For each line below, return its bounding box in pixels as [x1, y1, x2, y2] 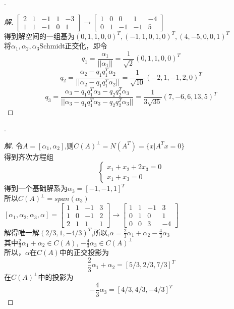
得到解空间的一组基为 [4, 30, 75, 41]
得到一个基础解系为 [4, 183, 68, 193]
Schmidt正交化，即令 [39, 40, 107, 51]
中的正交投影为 [59, 247, 109, 257]
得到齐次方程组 [4, 151, 53, 162]
